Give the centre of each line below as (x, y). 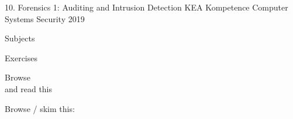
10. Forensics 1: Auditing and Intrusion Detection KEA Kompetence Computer (146, 7)
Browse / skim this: (40, 108)
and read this (29, 88)
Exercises (21, 57)
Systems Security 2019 (45, 18)
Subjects (20, 38)
